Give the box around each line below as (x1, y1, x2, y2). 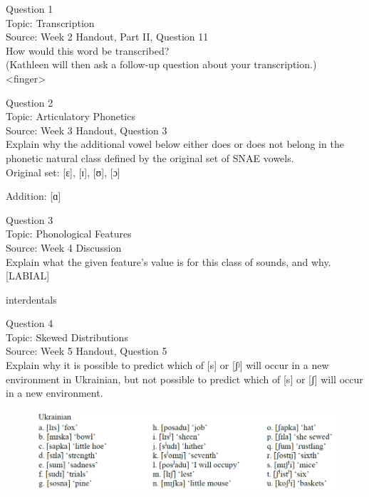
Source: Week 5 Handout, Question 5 (6, 343, 167, 358)
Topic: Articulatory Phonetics (6, 109, 135, 124)
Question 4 (6, 316, 53, 331)
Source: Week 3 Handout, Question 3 (6, 122, 167, 137)
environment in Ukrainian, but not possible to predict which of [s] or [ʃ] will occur (6, 371, 363, 386)
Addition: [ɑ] (6, 188, 61, 203)
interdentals (6, 292, 57, 306)
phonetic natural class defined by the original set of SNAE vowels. (6, 150, 294, 165)
